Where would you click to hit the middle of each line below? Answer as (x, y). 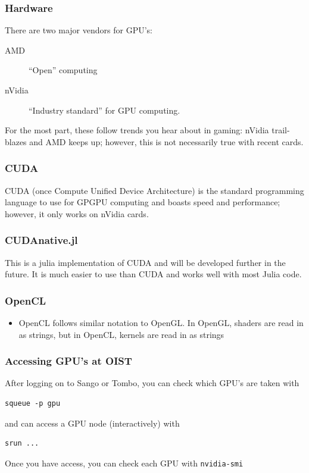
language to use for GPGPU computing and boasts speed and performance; (143, 202)
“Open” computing (63, 70)
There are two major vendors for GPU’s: (79, 30)
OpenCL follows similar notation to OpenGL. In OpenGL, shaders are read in (161, 322)
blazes (16, 141)
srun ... (22, 444)
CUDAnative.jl (41, 240)
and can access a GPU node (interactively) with (92, 423)
